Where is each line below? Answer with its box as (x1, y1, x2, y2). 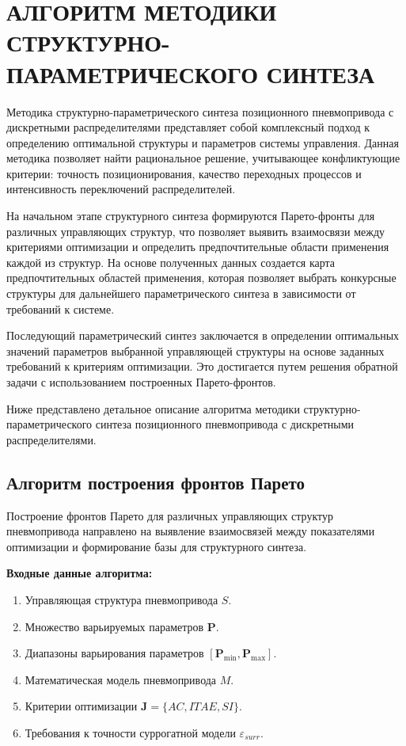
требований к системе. (6, 300, 115, 317)
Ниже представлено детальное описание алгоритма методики (6, 400, 300, 417)
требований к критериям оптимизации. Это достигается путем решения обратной (6, 358, 398, 375)
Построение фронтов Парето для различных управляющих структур (6, 507, 333, 523)
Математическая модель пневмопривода (25, 671, 217, 687)
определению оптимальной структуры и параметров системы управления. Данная (6, 134, 399, 150)
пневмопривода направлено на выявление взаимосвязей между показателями (6, 523, 375, 539)
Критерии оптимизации (25, 698, 138, 714)
